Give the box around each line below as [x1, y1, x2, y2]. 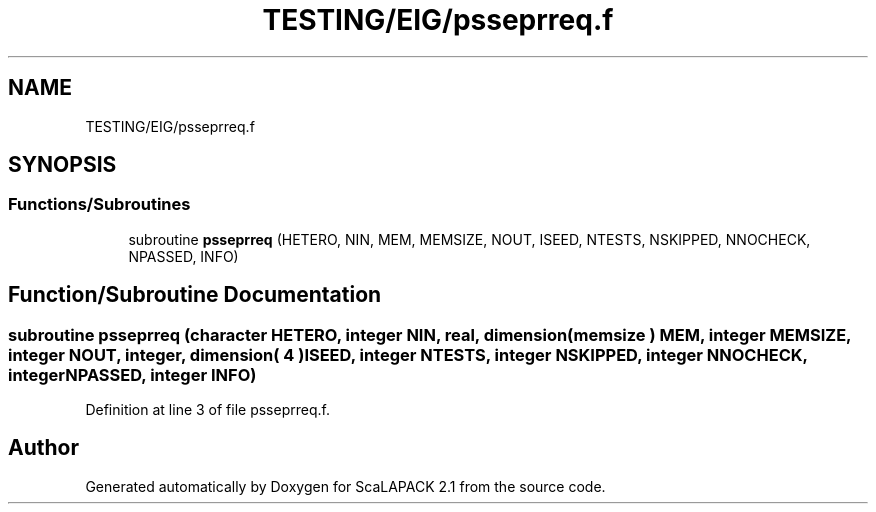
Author [8, 435, 79, 461]
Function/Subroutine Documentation [8, 282, 382, 308]
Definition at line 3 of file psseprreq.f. [85, 401, 330, 419]
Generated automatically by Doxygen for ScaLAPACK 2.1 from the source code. [85, 477, 606, 495]
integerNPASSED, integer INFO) [8, 364, 257, 385]
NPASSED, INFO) [128, 247, 239, 265]
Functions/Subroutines [8, 194, 191, 215]
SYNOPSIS [8, 152, 117, 178]
